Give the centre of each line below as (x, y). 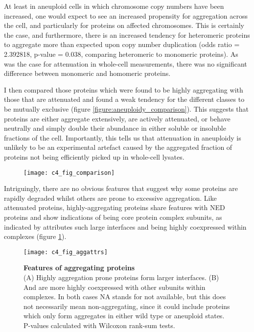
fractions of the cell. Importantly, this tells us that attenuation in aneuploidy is (123, 137)
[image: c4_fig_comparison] (69, 173)
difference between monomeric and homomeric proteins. (87, 73)
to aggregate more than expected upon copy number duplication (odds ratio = (122, 44)
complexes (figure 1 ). (35, 236)
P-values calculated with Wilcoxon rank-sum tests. (99, 325)
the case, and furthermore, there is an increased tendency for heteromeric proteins (127, 35)
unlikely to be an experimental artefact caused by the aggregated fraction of (118, 147)
